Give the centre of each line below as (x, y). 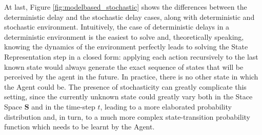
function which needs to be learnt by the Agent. (79, 127)
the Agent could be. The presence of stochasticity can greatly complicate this (125, 86)
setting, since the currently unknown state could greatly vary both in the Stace (128, 97)
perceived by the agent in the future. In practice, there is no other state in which (131, 77)
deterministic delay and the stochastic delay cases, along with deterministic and (129, 17)
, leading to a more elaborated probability (166, 106)
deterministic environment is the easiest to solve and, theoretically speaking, (124, 36)
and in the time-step (63, 106)
